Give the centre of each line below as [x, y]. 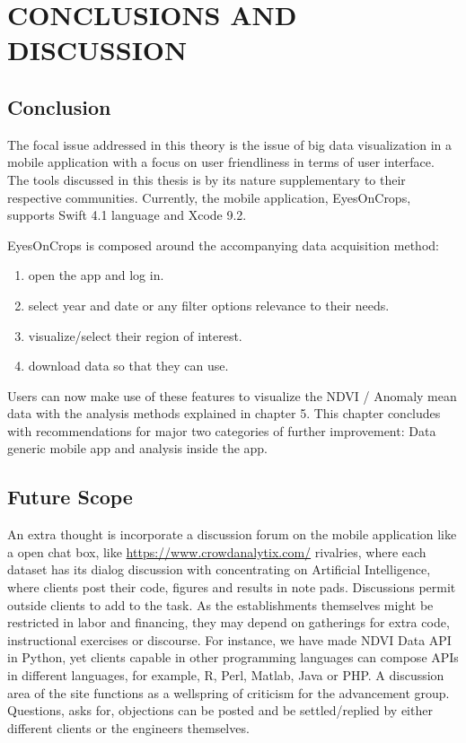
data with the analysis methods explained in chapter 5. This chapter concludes [224, 413]
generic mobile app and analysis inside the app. [138, 448]
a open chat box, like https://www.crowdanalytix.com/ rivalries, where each [217, 551]
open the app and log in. [96, 275]
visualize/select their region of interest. [135, 335]
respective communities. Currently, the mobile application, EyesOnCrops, [209, 197]
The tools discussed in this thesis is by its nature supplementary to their [207, 179]
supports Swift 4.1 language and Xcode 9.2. [127, 215]
